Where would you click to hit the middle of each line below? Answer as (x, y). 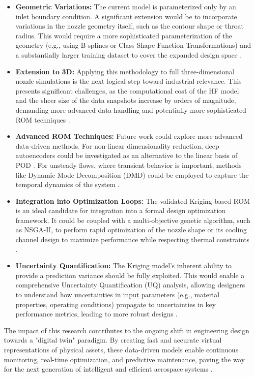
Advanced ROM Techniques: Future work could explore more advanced (129, 136)
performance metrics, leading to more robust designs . (97, 314)
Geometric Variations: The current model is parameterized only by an (126, 6)
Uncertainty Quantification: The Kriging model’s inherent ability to (124, 266)
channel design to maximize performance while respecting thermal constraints (132, 239)
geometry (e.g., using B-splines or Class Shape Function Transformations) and (133, 45)
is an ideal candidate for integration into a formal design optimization (121, 210)
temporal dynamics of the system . (68, 184)
